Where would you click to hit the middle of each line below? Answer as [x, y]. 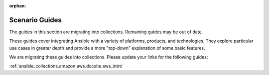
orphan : [18, 6]
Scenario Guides [36, 20]
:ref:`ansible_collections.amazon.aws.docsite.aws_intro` [67, 66]
